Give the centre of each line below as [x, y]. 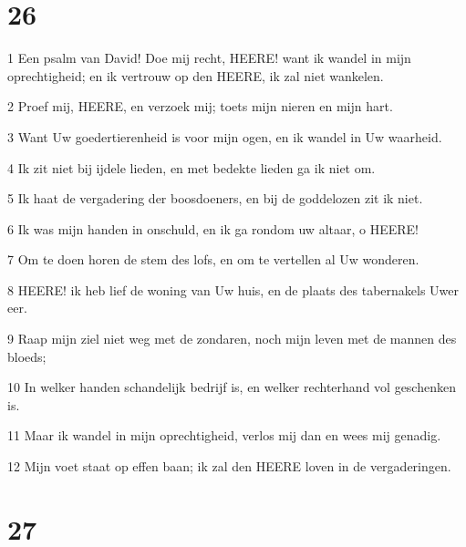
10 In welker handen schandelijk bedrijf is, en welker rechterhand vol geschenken [232, 387]
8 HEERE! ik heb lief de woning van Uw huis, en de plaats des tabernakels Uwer [233, 289]
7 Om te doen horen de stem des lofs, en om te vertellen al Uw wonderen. [213, 259]
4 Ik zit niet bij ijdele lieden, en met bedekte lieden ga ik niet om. [192, 167]
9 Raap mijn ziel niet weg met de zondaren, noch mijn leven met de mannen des [232, 339]
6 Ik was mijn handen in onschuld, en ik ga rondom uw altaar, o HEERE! [213, 228]
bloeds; [27, 356]
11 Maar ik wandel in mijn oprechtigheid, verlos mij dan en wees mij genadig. [224, 435]
